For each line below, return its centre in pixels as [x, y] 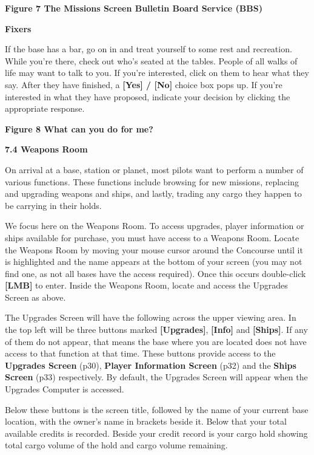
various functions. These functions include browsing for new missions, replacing [152, 181]
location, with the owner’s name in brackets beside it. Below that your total [146, 421]
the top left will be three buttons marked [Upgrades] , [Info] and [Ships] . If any [156, 330]
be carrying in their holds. [53, 205]
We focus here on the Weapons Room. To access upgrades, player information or [155, 226]
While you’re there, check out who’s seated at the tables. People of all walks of [151, 60]
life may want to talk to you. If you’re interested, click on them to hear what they [157, 73]
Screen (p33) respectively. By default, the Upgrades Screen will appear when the [156, 377]
